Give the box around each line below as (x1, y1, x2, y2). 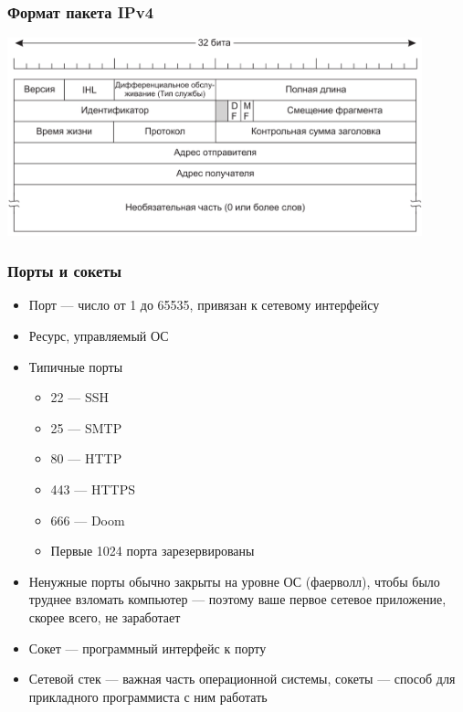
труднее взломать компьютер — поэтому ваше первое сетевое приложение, (28, 590, 447, 609)
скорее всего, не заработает (28, 607, 181, 626)
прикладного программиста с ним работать (28, 686, 268, 706)
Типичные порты (28, 356, 123, 376)
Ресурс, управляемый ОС (28, 326, 169, 345)
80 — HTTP (50, 449, 122, 468)
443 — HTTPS (50, 479, 135, 498)
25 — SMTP (50, 418, 122, 437)
